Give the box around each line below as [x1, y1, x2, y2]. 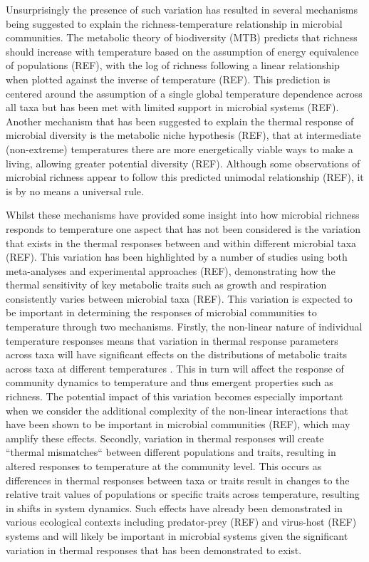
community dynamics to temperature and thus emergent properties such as [6, 375, 333, 390]
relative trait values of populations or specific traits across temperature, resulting [6, 486, 360, 501]
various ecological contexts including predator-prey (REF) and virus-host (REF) [6, 514, 357, 529]
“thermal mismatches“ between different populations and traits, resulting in [6, 444, 336, 459]
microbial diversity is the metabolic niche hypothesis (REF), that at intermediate [6, 128, 361, 142]
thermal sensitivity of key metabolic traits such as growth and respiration [6, 277, 327, 292]
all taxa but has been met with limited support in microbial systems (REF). [6, 100, 339, 115]
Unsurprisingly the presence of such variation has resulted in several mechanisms [6, 2, 358, 16]
